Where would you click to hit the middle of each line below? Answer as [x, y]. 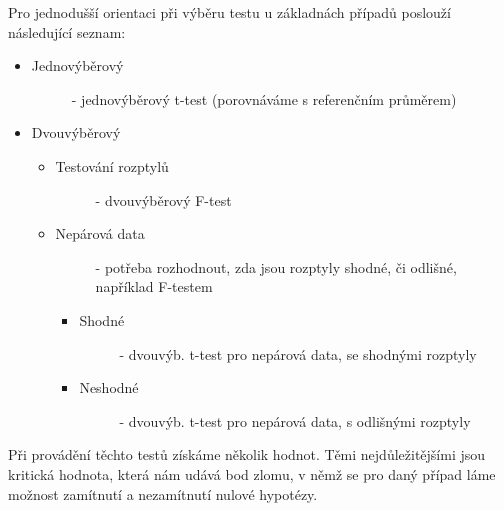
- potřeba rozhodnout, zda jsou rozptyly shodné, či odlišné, [276, 266]
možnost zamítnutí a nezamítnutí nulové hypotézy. [163, 493]
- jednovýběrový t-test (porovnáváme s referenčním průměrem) [264, 98]
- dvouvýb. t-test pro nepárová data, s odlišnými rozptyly [295, 420]
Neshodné [109, 387]
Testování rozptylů [112, 165]
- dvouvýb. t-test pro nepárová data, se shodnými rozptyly [298, 353]
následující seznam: [67, 31]
